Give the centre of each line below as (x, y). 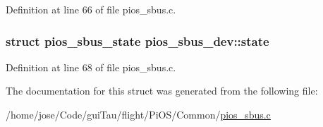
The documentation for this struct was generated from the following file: (162, 91)
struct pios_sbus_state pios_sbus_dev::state (138, 41)
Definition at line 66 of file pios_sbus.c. (91, 9)
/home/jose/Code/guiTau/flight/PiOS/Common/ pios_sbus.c (138, 114)
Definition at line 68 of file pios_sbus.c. (91, 67)
